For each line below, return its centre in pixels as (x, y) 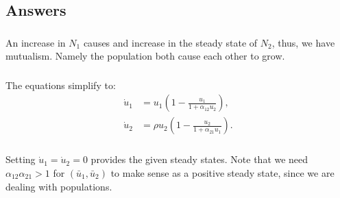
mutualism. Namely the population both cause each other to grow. (145, 56)
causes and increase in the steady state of (170, 42)
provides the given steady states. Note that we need (199, 159)
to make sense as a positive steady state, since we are (222, 172)
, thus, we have (303, 42)
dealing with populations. (59, 186)
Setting (21, 159)
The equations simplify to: (61, 85)
